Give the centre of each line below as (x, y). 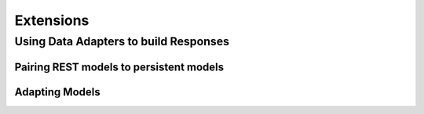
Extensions (52, 20)
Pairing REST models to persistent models (119, 67)
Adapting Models (58, 92)
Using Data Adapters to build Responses (122, 41)
